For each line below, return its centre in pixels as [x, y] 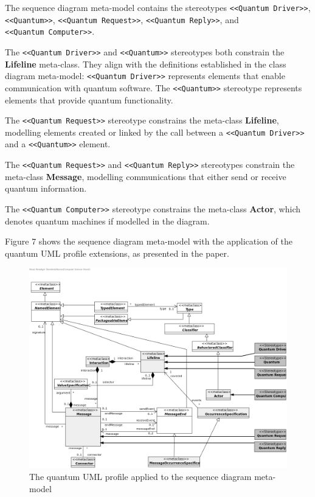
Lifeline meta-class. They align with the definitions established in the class [146, 64]
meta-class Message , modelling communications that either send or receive [146, 176]
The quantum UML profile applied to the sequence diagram [140, 477]
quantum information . [46, 188]
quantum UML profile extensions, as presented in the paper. [117, 253]
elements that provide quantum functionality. [89, 99]
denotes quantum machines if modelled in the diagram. [107, 221]
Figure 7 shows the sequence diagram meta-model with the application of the [149, 241]
